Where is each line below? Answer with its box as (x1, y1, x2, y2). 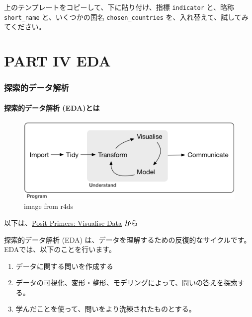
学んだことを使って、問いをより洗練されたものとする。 (15, 304, 196, 314)
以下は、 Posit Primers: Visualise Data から (4, 217, 138, 228)
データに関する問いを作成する (15, 260, 113, 271)
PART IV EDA (4, 51, 111, 71)
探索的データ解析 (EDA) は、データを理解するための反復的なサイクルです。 (4, 234, 251, 245)
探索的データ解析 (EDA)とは (4, 102, 100, 113)
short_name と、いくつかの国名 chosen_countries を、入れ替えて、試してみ (4, 11, 249, 22)
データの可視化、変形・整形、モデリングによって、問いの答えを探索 (15, 277, 238, 288)
